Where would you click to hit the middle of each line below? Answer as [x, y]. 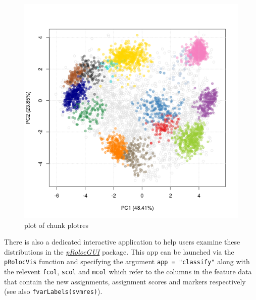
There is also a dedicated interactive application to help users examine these [122, 242]
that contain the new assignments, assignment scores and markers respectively [125, 281]
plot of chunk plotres [56, 225]
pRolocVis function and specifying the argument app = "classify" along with [127, 261]
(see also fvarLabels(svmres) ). [53, 291]
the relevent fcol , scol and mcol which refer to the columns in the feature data [128, 272]
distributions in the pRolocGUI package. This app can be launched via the [119, 251]
